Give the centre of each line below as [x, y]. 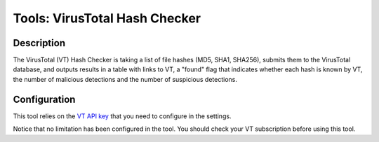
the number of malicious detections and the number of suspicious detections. [125, 79]
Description [39, 43]
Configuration [44, 99]
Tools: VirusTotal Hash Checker [107, 18]
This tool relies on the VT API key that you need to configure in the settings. [122, 116]
